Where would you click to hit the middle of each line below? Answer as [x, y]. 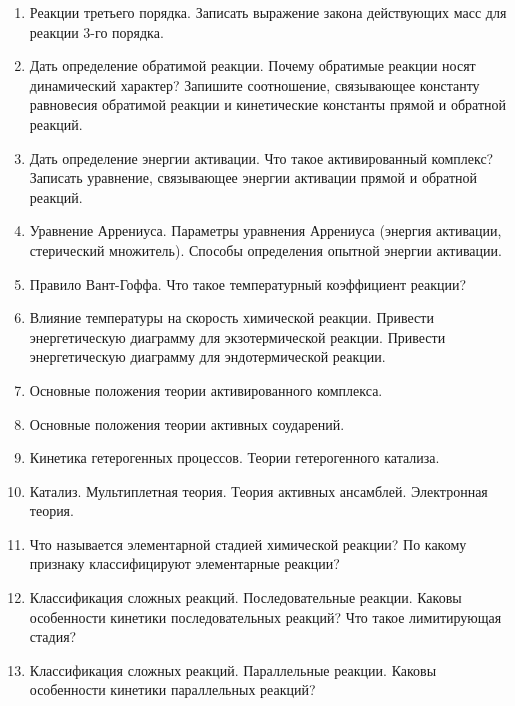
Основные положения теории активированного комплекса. [206, 389]
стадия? [53, 636]
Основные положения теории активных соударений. [187, 423]
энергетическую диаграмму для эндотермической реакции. [207, 356]
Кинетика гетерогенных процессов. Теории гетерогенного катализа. [234, 457]
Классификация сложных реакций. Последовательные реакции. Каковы [245, 597]
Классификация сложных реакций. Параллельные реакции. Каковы [233, 669]
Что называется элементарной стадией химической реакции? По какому [248, 543]
